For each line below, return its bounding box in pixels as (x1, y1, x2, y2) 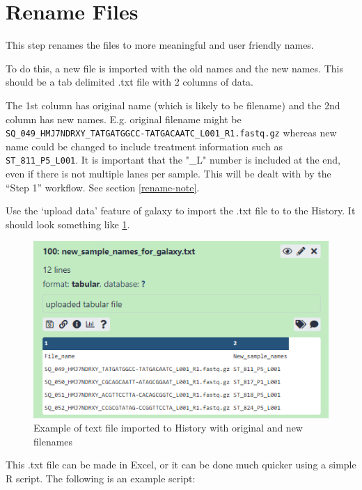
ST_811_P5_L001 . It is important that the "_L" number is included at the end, (6, 152, 340, 167)
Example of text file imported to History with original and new (33, 420, 303, 435)
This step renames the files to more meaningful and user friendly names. (6, 38, 314, 52)
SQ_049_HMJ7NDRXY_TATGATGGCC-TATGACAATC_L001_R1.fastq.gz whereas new (6, 125, 337, 140)
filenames (33, 434, 73, 448)
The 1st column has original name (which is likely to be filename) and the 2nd (6, 97, 340, 112)
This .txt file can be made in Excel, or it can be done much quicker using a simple (6, 457, 356, 472)
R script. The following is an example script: (6, 471, 196, 485)
